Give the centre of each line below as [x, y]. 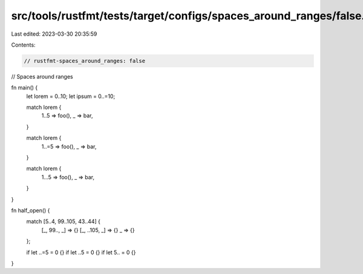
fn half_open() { [31, 210]
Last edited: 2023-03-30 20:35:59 [54, 34]
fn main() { [25, 88]
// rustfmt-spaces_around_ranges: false [84, 61]
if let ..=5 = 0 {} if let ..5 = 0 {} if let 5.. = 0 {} [81, 252]
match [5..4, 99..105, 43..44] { [64, 221]
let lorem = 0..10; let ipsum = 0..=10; [71, 96]
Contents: [23, 45]
